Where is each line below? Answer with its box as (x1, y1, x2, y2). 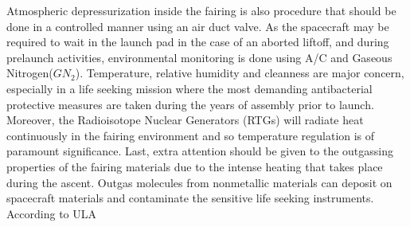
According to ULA (6, 205, 97, 221)
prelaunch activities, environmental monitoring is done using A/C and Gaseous (6, 49, 392, 65)
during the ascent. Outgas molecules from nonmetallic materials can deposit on (6, 174, 392, 190)
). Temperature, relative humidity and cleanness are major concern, (75, 65, 404, 81)
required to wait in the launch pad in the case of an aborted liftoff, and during (6, 33, 389, 50)
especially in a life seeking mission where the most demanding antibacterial (6, 80, 373, 96)
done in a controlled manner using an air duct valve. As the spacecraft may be (6, 18, 389, 34)
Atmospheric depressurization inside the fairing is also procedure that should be (6, 2, 396, 18)
